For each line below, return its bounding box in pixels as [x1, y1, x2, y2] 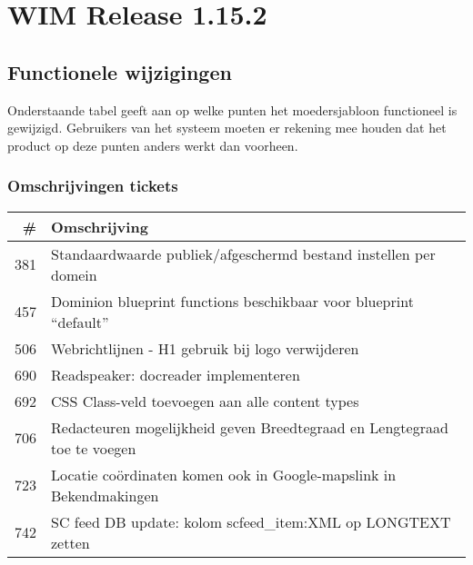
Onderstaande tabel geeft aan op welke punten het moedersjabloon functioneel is [7, 100, 458, 119]
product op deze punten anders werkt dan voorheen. [7, 135, 298, 154]
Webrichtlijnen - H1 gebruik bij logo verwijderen [51, 337, 359, 359]
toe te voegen [51, 437, 136, 459]
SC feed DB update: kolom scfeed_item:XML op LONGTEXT [51, 510, 451, 532]
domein [51, 263, 97, 285]
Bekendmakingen [51, 484, 159, 506]
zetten [51, 531, 90, 553]
